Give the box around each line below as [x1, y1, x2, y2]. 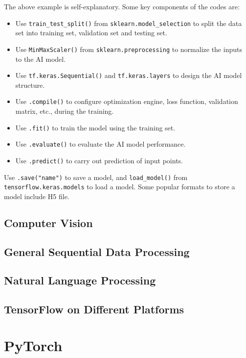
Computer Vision [4, 215, 93, 230]
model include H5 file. [4, 191, 69, 201]
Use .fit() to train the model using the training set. [15, 122, 176, 132]
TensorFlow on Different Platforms [4, 302, 184, 317]
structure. [15, 79, 45, 90]
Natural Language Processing [4, 273, 156, 288]
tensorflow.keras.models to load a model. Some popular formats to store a [4, 181, 235, 192]
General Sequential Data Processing [4, 244, 190, 259]
